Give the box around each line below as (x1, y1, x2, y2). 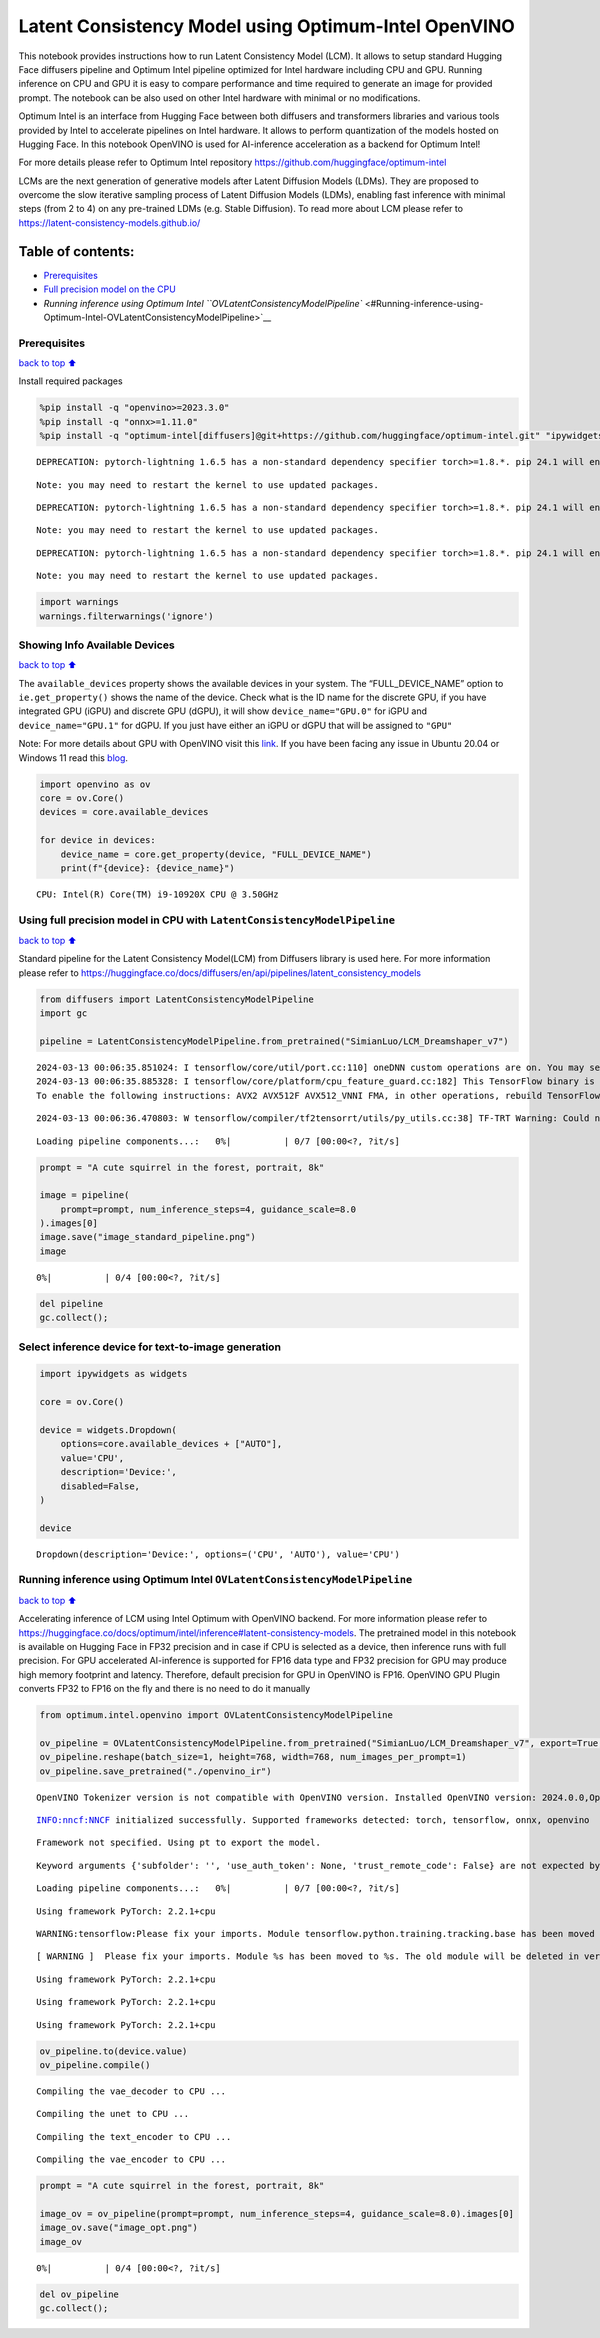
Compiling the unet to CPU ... (36, 2108, 190, 2120)
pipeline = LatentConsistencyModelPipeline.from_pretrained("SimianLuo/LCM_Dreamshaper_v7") (39, 1036, 509, 1047)
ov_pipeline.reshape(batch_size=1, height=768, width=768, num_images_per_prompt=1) (39, 1751, 467, 1763)
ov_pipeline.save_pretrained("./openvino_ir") (39, 1765, 272, 1777)
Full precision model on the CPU (43, 283, 177, 295)
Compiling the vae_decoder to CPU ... (36, 2085, 227, 2097)
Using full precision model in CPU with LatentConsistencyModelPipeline (18, 913, 395, 927)
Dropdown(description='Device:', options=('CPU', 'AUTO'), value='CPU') (36, 1548, 400, 1560)
